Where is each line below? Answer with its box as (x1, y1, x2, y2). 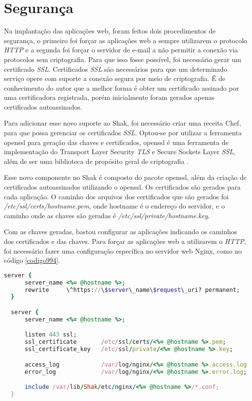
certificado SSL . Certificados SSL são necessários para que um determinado (4, 64, 227, 74)
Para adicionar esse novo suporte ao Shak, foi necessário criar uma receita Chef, (4, 118, 241, 128)
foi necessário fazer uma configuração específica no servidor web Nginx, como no (4, 245, 242, 256)
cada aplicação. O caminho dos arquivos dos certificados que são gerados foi (4, 191, 229, 201)
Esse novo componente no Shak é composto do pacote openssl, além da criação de (4, 172, 247, 182)
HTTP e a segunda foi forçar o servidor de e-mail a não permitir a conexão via (4, 45, 238, 55)
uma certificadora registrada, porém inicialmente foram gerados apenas (4, 92, 215, 102)
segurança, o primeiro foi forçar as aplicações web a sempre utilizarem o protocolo (4, 35, 247, 45)
